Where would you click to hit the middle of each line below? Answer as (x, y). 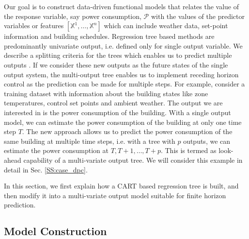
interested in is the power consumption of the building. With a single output (117, 112)
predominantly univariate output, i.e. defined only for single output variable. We (123, 45)
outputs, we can (207, 141)
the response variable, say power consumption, (73, 16)
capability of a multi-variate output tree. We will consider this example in (133, 160)
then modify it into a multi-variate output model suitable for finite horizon (115, 195)
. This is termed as (188, 150)
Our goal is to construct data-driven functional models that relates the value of (122, 6)
